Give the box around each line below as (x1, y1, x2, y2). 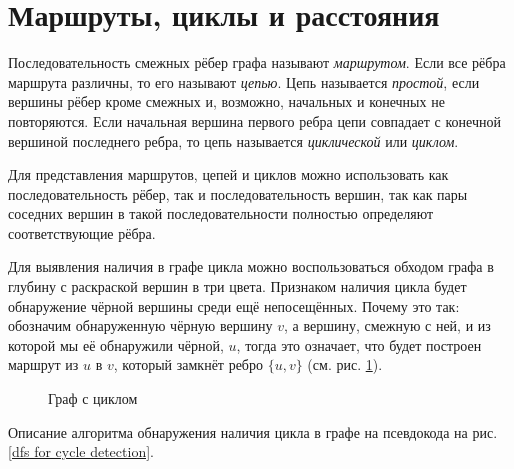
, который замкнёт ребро (113, 354, 263, 375)
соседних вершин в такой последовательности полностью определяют (8, 203, 434, 224)
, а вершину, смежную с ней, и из (283, 315, 491, 336)
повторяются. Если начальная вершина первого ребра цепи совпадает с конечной (8, 110, 501, 131)
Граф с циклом (48, 388, 138, 409)
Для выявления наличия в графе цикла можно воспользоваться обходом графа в (8, 256, 494, 277)
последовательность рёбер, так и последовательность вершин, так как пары (8, 183, 468, 204)
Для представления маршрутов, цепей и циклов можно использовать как (8, 164, 449, 185)
